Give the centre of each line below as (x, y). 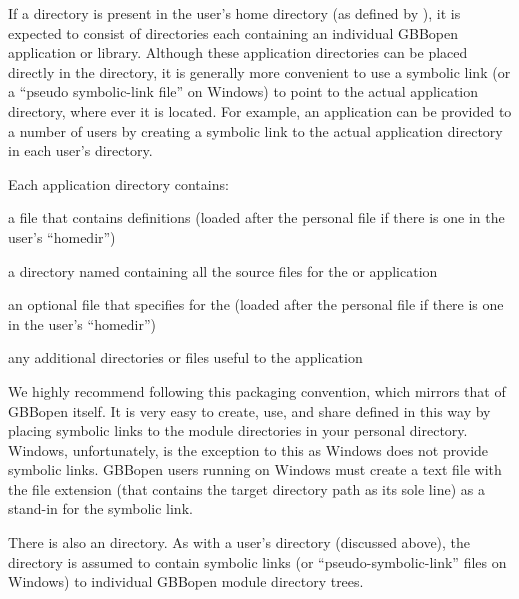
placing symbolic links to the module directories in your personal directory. (238, 430)
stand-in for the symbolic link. (100, 508)
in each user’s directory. (80, 150)
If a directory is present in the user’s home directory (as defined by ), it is (234, 13)
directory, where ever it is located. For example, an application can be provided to (260, 110)
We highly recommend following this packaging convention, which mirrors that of (257, 390)
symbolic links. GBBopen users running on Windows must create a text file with (255, 469)
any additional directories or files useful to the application (185, 357)
